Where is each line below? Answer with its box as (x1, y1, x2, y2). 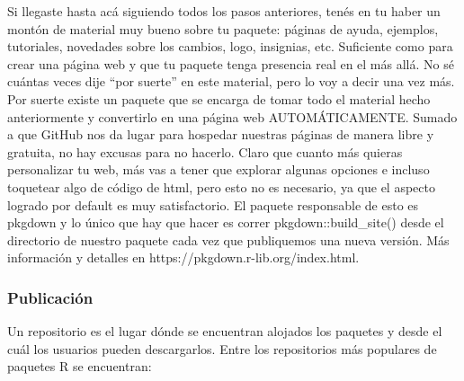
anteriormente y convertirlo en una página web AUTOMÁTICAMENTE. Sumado (7, 107, 458, 126)
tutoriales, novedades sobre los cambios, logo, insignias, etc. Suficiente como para (7, 37, 453, 56)
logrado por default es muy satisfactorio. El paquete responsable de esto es (7, 195, 419, 214)
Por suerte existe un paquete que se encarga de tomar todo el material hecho (7, 89, 431, 108)
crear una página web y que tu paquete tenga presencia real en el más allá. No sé (7, 54, 454, 73)
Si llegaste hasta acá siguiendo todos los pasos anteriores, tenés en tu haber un (7, 2, 441, 20)
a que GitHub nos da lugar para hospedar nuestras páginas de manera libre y (7, 125, 434, 144)
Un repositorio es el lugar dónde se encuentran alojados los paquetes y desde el (7, 322, 442, 341)
